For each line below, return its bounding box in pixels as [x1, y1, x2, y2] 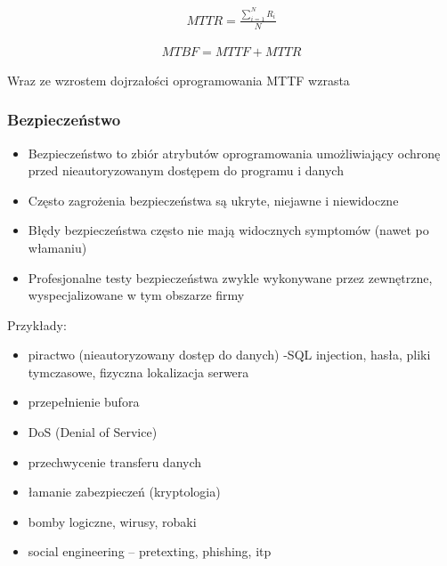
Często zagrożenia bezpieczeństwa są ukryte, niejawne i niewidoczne [28, 190, 399, 209]
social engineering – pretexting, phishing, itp [28, 542, 272, 561]
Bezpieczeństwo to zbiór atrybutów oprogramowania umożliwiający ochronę [28, 143, 441, 162]
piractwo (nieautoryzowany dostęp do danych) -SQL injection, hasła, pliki [28, 345, 431, 364]
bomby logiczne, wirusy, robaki [28, 512, 197, 530]
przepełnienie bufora [28, 392, 140, 411]
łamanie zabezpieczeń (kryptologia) [28, 482, 221, 501]
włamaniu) [28, 238, 87, 256]
